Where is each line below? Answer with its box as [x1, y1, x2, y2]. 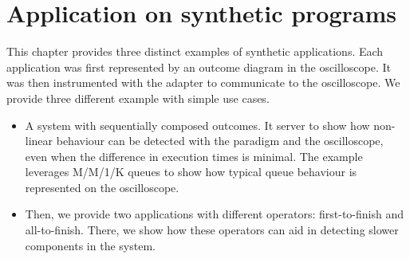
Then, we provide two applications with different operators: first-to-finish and [25, 206, 404, 222]
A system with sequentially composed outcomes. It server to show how [25, 116, 370, 133]
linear [25, 132, 53, 149]
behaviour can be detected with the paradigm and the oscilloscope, [56, 132, 384, 149]
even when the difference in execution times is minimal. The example [25, 147, 363, 164]
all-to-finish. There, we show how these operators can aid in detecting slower [25, 222, 399, 238]
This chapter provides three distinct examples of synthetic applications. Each [6, 43, 384, 60]
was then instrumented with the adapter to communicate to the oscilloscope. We [6, 74, 400, 91]
